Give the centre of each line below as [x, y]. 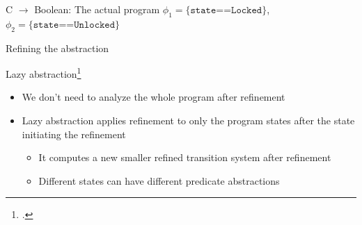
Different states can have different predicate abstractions [159, 180]
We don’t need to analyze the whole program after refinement [154, 97]
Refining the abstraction [57, 48]
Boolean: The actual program [97, 9]
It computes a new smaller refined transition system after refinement [185, 157]
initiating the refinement [74, 134]
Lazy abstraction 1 [44, 73]
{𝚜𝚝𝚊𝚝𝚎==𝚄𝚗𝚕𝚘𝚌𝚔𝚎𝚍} [74, 25]
